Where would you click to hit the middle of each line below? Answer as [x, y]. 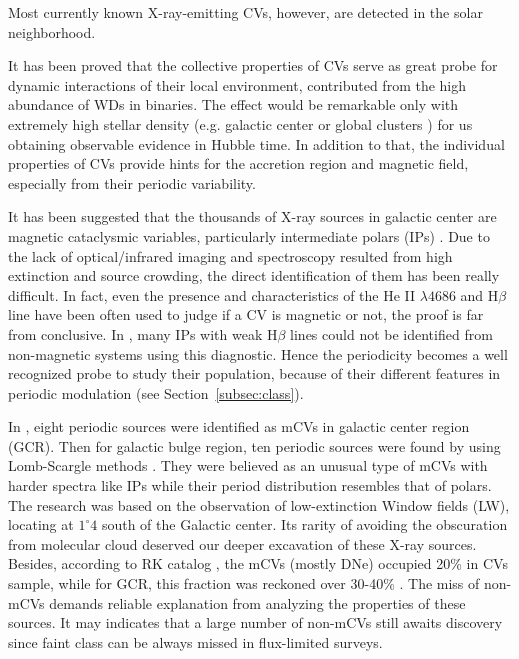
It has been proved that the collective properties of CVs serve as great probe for [253, 65]
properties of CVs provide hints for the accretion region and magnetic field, [238, 163]
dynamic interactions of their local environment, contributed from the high [237, 84]
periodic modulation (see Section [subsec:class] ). [156, 392]
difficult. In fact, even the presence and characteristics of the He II [212, 294]
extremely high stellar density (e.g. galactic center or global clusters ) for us [240, 123]
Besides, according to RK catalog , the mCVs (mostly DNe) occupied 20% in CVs [258, 563]
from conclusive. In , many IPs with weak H [143, 333]
